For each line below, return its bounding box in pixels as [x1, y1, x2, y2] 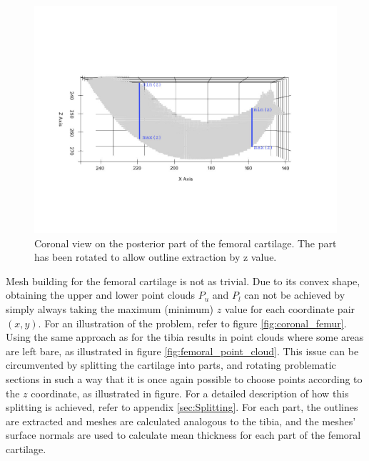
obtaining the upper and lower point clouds [6, 287, 196, 302]
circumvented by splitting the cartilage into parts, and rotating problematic [6, 357, 336, 372]
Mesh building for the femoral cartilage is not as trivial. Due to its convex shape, [6, 273, 360, 288]
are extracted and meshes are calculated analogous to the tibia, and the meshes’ [6, 413, 356, 428]
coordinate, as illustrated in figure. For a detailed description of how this [31, 385, 349, 400]
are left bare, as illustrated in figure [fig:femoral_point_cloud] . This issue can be [6, 343, 359, 358]
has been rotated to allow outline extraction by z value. [34, 249, 277, 264]
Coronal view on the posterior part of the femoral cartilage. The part [34, 235, 337, 250]
